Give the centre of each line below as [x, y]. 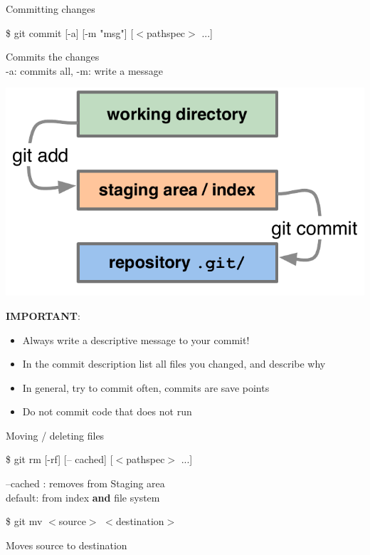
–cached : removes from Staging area [85, 483]
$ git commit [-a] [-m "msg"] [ [70, 32]
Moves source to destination [67, 545]
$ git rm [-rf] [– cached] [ [59, 459]
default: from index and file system [83, 497]
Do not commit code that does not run [107, 411]
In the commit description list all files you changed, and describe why [174, 364]
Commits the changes [53, 57]
